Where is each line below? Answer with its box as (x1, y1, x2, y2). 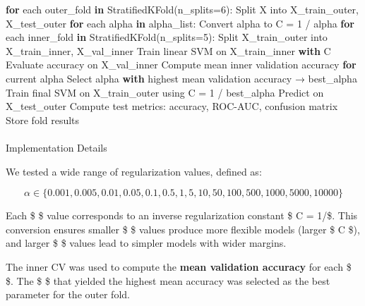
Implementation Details (6, 140, 107, 154)
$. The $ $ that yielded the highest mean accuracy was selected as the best (6, 273, 330, 288)
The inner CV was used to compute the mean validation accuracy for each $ (6, 259, 352, 274)
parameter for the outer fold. (6, 287, 130, 302)
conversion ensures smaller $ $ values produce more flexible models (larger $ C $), (6, 221, 360, 236)
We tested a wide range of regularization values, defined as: (6, 164, 262, 178)
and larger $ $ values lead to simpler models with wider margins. (6, 235, 287, 250)
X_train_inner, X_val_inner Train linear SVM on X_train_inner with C (6, 43, 331, 58)
